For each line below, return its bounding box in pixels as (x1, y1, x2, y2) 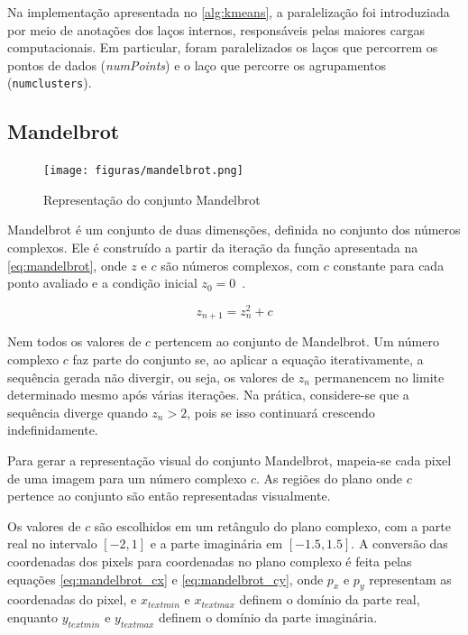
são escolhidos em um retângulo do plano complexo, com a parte (94, 516, 451, 535)
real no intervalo (7, 534, 97, 553)
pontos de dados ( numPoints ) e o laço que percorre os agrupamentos (7, 55, 386, 74)
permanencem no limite (314, 367, 445, 386)
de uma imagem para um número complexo (7, 468, 247, 487)
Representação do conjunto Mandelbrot (43, 189, 261, 208)
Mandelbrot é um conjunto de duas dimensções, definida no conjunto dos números (7, 220, 461, 239)
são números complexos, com (161, 255, 320, 274)
